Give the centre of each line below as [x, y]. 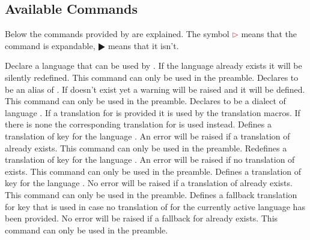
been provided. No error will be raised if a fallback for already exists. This [141, 218]
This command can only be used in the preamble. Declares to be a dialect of [145, 101]
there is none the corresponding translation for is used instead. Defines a [138, 124]
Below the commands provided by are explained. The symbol [117, 34]
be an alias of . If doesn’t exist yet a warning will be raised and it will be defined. [155, 89]
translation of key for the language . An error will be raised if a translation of [147, 136]
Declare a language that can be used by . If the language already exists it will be [153, 66]
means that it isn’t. [143, 45]
